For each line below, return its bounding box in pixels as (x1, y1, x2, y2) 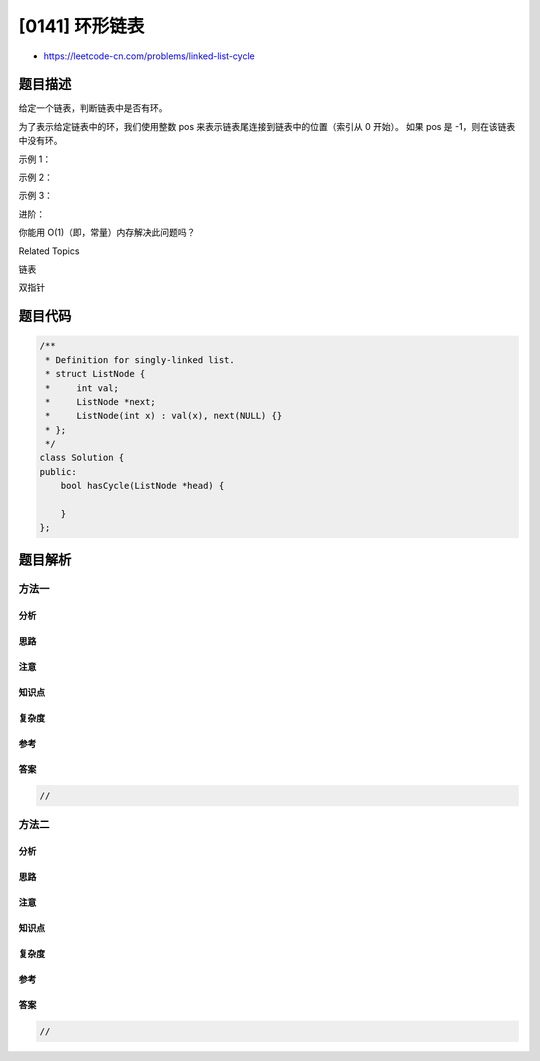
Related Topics (18, 245, 80, 257)
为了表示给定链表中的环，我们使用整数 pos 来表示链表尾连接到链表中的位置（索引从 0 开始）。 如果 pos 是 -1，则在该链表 (18, 120, 516, 132)
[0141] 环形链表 (18, 15, 145, 37)
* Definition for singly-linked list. (45, 354, 235, 365)
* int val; (45, 382, 120, 394)
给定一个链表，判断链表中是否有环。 (18, 102, 168, 114)
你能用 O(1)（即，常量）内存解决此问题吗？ (18, 226, 196, 239)
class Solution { (39, 452, 125, 464)
